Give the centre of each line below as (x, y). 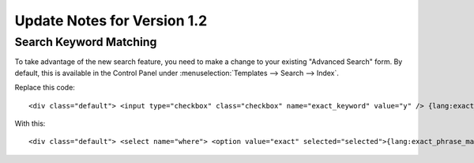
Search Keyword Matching (86, 42)
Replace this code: (45, 88)
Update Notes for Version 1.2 (111, 21)
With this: (30, 123)
